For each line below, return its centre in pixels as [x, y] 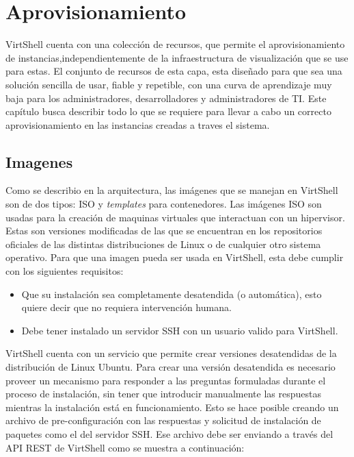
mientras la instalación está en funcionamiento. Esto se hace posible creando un [172, 407]
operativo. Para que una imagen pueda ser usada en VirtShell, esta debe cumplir [175, 257]
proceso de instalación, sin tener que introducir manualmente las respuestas [163, 394]
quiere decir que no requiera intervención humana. [126, 307]
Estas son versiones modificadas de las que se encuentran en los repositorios [164, 231]
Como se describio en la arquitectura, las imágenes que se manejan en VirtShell [172, 190]
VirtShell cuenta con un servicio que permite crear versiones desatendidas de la [171, 353]
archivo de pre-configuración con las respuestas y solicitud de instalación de [163, 420]
